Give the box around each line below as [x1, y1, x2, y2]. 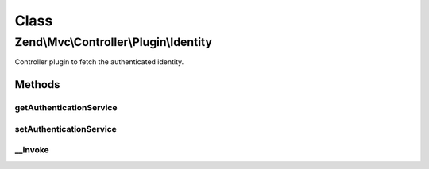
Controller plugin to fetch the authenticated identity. [14, 57, 184, 67]
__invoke [14, 144, 49, 156]
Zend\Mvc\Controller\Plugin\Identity [14, 35, 212, 49]
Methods [14, 78, 60, 91]
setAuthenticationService [14, 123, 117, 134]
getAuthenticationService [14, 102, 118, 113]
